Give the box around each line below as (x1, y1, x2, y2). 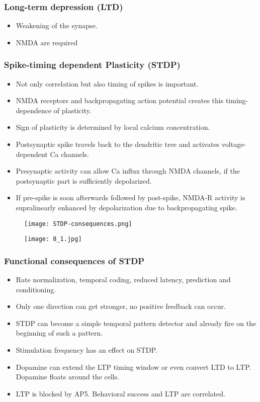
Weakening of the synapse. (16, 20, 98, 31)
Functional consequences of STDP (4, 254, 145, 267)
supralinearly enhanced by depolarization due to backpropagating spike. (16, 202, 237, 212)
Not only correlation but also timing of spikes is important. (16, 78, 199, 89)
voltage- (221, 139, 246, 149)
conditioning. (16, 284, 56, 294)
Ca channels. (50, 148, 89, 159)
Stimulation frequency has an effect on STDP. (16, 345, 157, 355)
